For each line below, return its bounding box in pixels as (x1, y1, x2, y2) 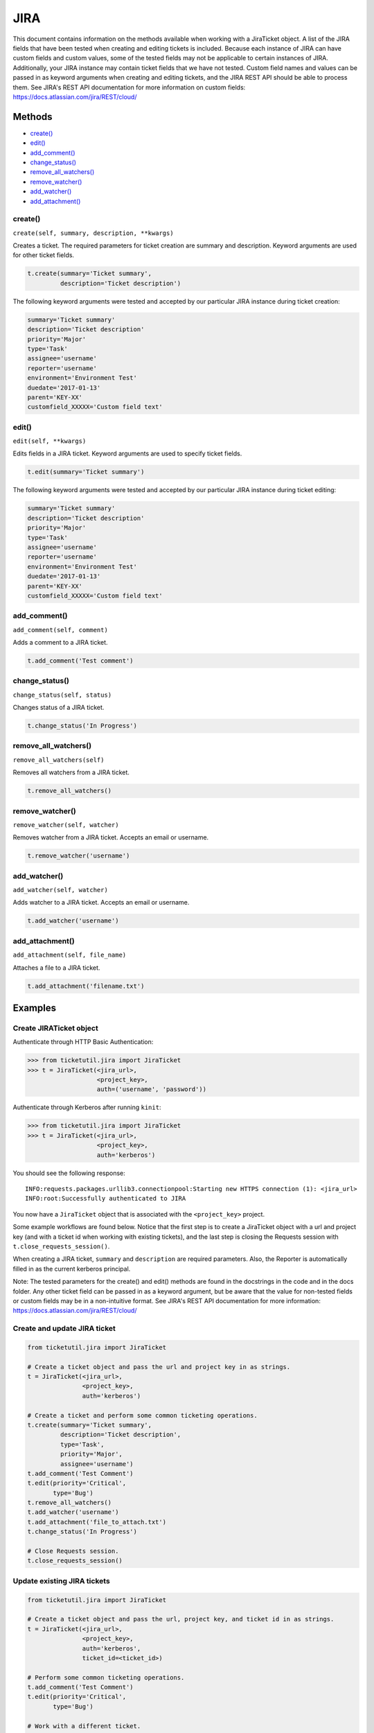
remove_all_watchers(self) (12, 756, 105, 764)
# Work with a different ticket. (27, 1722, 141, 1730)
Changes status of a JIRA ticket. (12, 704, 105, 712)
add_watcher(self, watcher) (12, 886, 109, 894)
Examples (12, 1002, 57, 1013)
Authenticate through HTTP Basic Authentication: (12, 1038, 154, 1046)
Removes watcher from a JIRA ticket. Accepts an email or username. (12, 833, 209, 842)
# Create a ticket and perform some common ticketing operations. (27, 1411, 258, 1419)
